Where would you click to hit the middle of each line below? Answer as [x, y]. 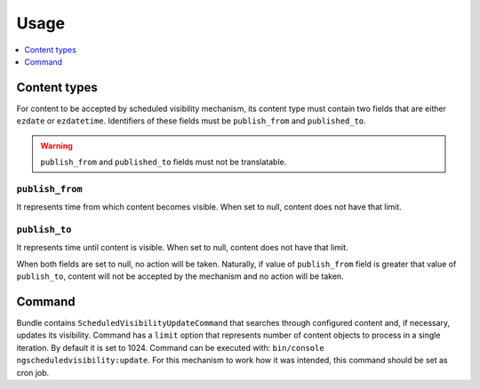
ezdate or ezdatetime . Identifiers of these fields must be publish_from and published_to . [191, 121]
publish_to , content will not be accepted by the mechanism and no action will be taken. [180, 276]
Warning [56, 146]
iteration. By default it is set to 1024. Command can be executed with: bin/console [170, 347]
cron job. [33, 372]
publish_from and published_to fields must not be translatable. [164, 162]
